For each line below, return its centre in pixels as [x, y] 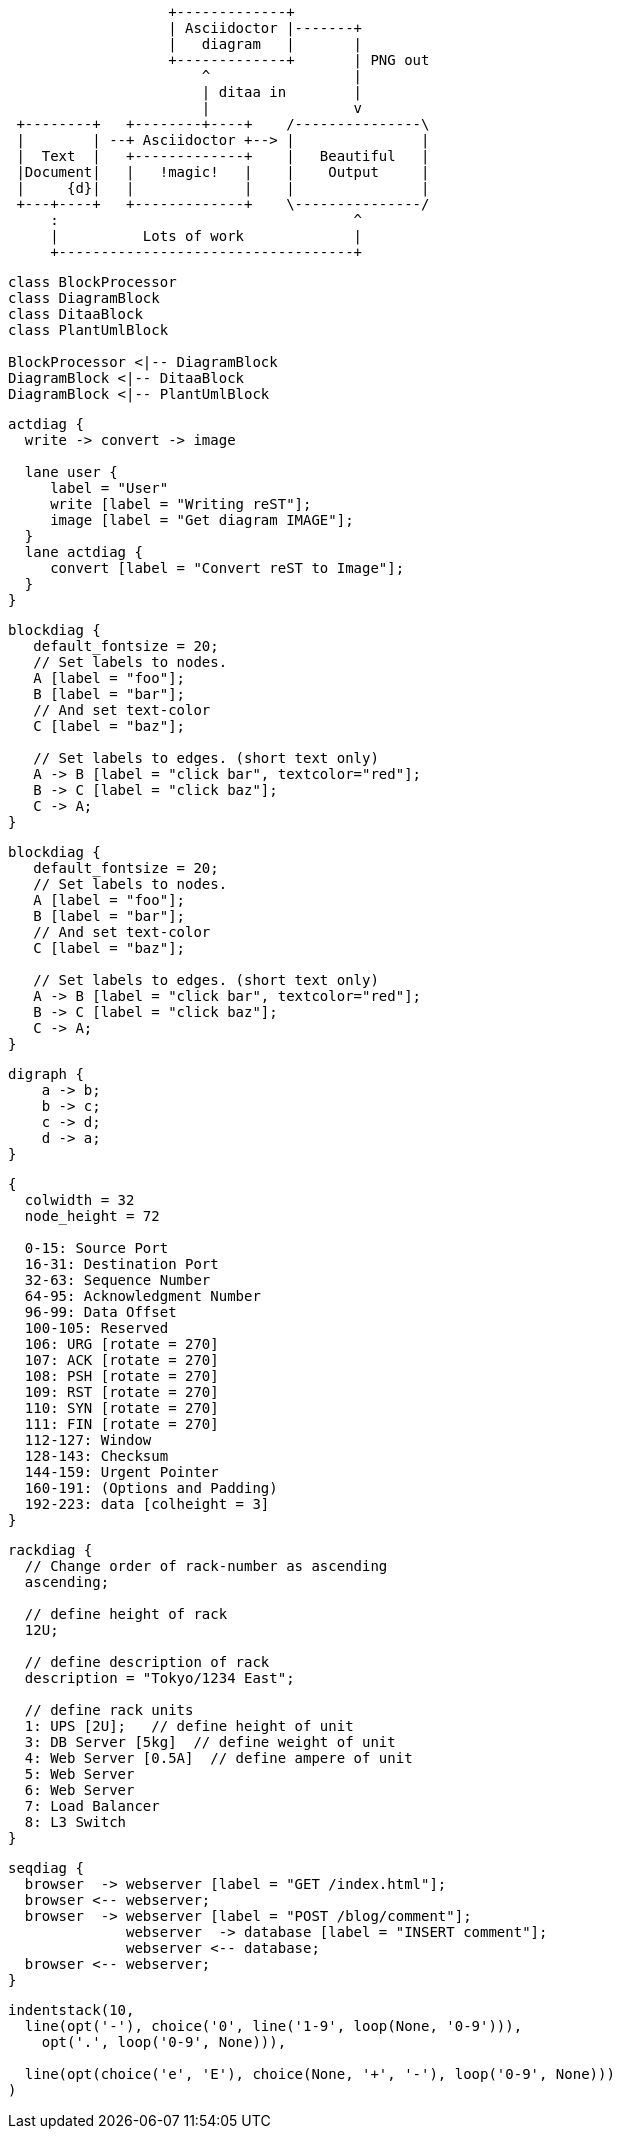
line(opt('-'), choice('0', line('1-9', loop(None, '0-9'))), [273, 2026]
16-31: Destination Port [121, 1264]
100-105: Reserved [96, 1328]
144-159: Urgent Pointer [121, 1472]
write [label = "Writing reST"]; [181, 504]
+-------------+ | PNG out [299, 60]
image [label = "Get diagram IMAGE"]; [202, 520]
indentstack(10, [71, 2010]
